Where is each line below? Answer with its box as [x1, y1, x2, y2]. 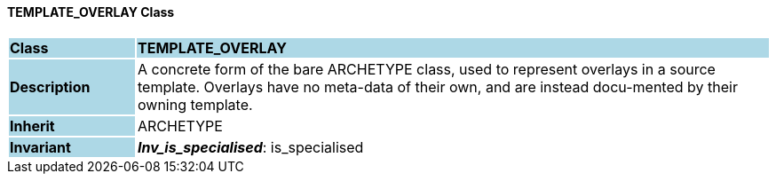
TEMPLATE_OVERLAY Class [7, 4, 175, 20]
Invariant [10, 138, 71, 156]
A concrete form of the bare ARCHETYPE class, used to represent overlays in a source [137, 59, 716, 78]
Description [10, 77, 91, 96]
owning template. [137, 95, 253, 114]
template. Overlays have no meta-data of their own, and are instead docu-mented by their [137, 77, 738, 96]
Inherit [10, 116, 55, 135]
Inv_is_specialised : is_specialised [137, 138, 364, 156]
